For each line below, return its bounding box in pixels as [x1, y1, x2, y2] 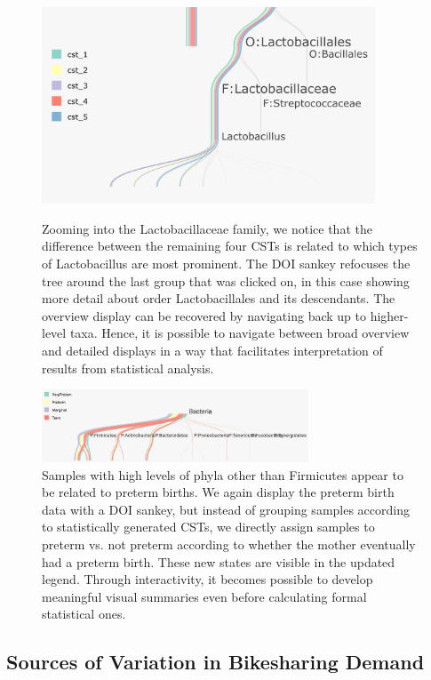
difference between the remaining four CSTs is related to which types [42, 236, 418, 255]
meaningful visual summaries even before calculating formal [42, 587, 367, 605]
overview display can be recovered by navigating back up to [42, 306, 366, 324]
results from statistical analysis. [42, 358, 214, 377]
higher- [370, 306, 409, 324]
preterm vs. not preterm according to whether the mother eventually [42, 534, 416, 553]
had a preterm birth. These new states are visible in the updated [42, 552, 395, 571]
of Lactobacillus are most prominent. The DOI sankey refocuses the [42, 253, 411, 272]
